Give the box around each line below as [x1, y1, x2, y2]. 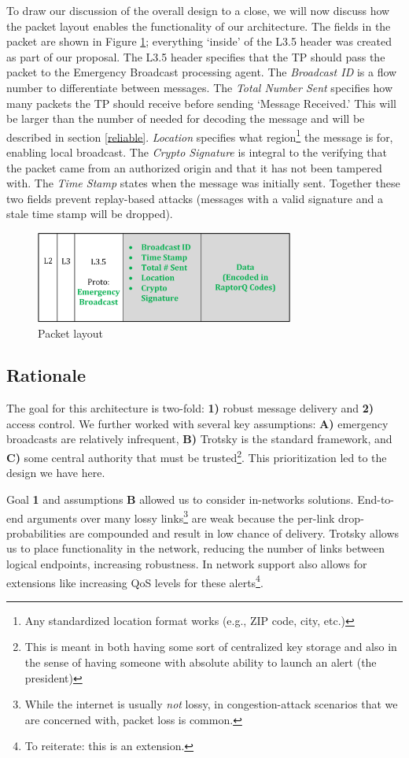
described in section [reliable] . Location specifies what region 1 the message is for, [6, 126, 393, 145]
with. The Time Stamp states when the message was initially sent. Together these [6, 175, 400, 191]
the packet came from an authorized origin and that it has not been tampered [6, 159, 382, 176]
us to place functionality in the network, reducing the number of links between [6, 540, 385, 556]
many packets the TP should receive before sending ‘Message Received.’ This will [6, 94, 396, 111]
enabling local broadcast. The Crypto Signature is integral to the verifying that [6, 144, 388, 160]
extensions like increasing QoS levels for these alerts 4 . [6, 571, 263, 590]
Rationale [6, 363, 86, 387]
